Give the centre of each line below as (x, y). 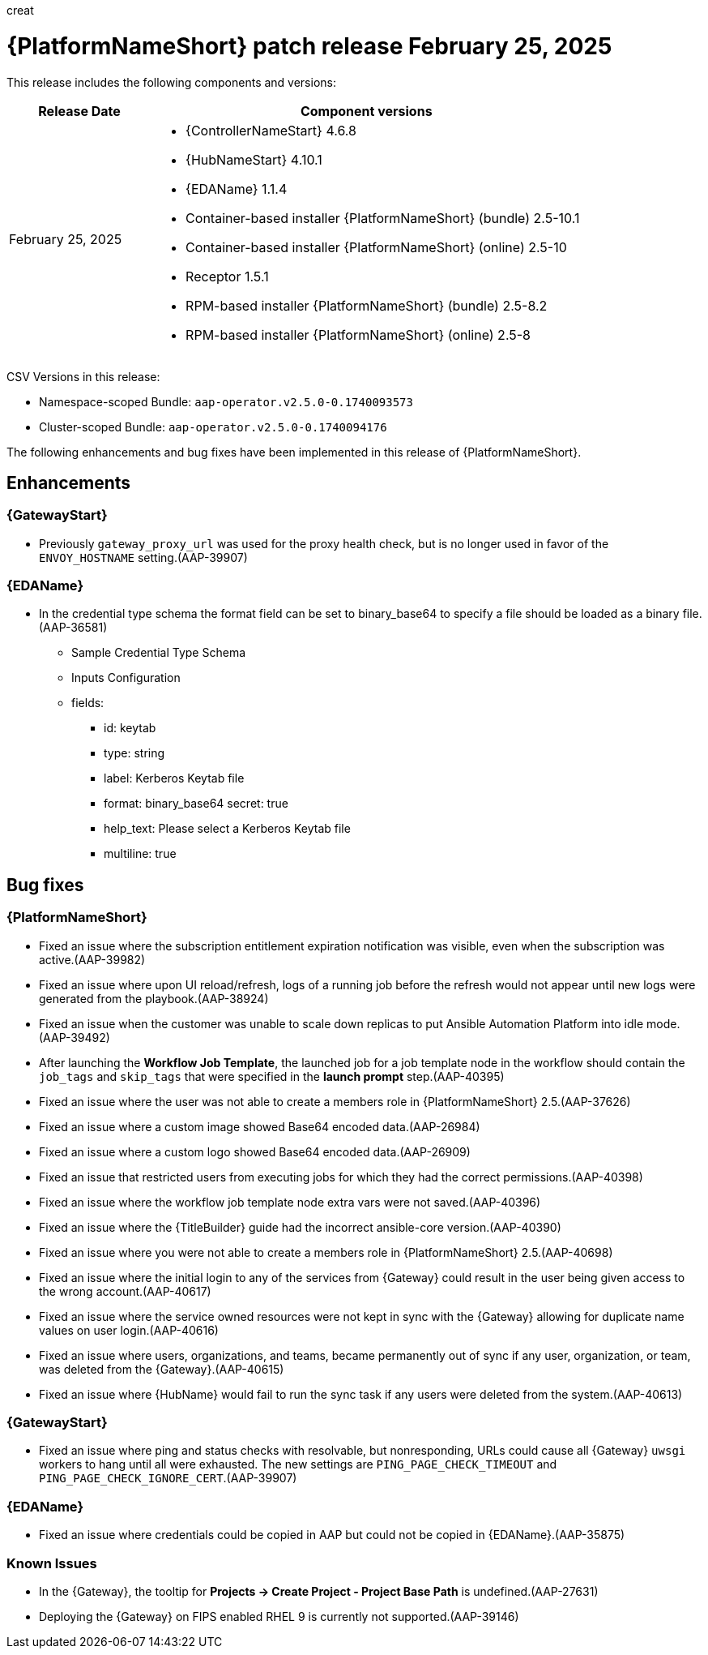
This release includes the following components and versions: (171, 82)
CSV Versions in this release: (83, 376)
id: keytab (130, 728)
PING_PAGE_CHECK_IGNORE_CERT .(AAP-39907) (168, 1478)
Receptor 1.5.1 (227, 276)
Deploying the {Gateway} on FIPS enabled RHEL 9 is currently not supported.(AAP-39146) (279, 1616)
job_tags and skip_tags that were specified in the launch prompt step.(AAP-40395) (272, 1076)
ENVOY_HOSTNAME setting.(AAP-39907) (143, 557)
